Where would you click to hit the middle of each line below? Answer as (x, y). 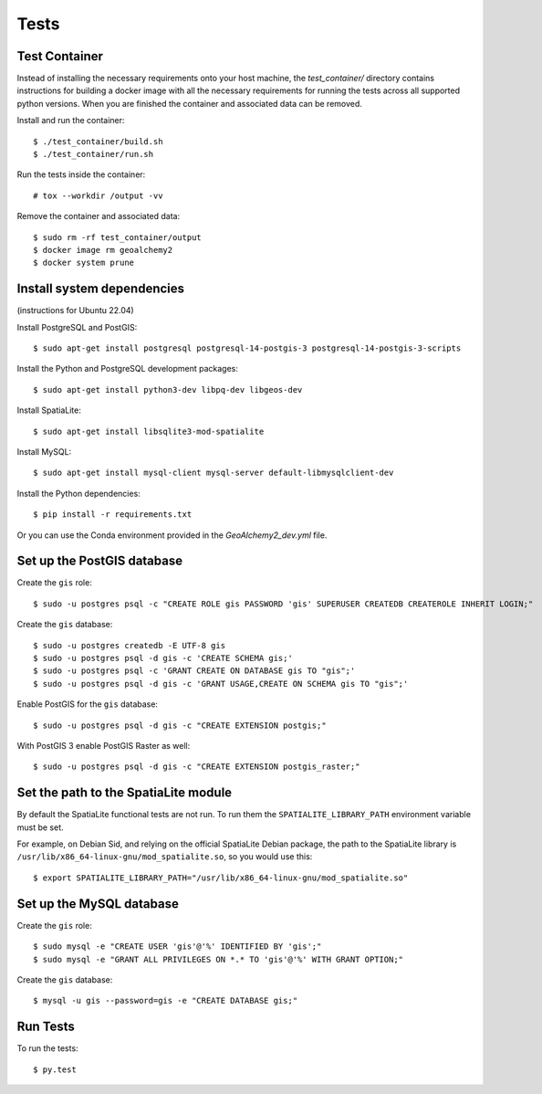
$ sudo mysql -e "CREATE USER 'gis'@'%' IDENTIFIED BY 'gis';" (177, 947)
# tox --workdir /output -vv (98, 195)
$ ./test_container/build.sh (98, 141)
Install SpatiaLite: (49, 410)
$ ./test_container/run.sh (94, 154)
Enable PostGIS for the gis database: (88, 704)
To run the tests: (47, 1048)
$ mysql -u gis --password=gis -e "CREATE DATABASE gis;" (166, 1001)
